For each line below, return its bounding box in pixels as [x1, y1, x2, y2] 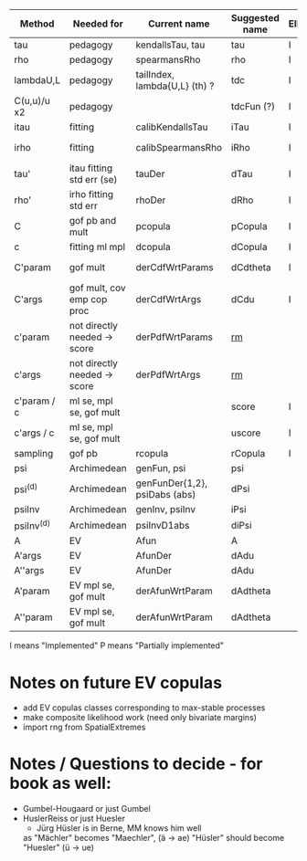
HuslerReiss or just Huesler [22, 813, 126, 824]
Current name [147, 17, 210, 30]
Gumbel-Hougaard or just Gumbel [22, 803, 151, 814]
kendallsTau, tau [135, 38, 206, 51]
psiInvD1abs [135, 519, 190, 531]
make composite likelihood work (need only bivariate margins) [22, 712, 258, 723]
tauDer [135, 168, 165, 180]
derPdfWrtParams [135, 331, 213, 343]
